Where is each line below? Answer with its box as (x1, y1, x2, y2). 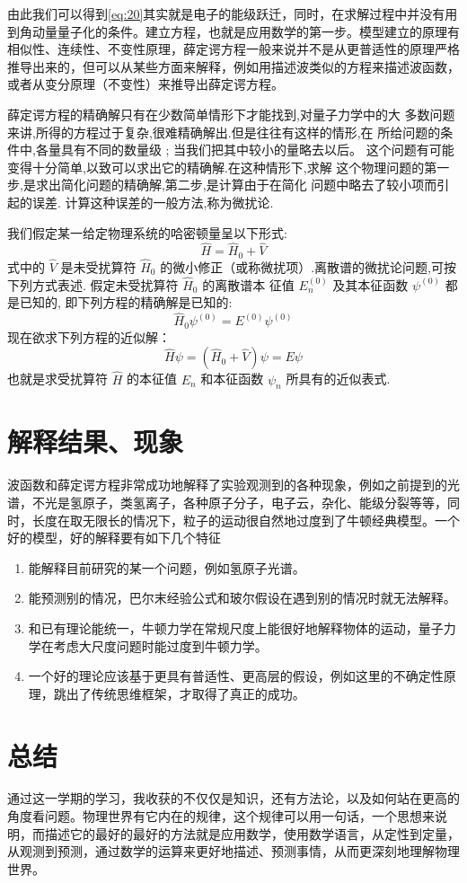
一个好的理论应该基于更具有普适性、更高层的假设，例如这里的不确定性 (28, 667, 444, 685)
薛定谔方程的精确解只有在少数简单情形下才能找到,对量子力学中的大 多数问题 (7, 104, 455, 123)
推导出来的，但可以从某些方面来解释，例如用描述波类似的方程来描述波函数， (7, 57, 460, 75)
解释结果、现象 (7, 423, 184, 460)
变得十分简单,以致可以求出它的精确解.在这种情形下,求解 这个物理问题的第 (7, 157, 437, 176)
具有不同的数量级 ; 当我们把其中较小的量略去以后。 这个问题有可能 (60, 140, 454, 159)
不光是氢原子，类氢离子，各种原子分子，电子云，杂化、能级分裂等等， (31, 493, 447, 512)
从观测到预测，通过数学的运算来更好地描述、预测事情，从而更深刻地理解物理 (7, 842, 460, 861)
